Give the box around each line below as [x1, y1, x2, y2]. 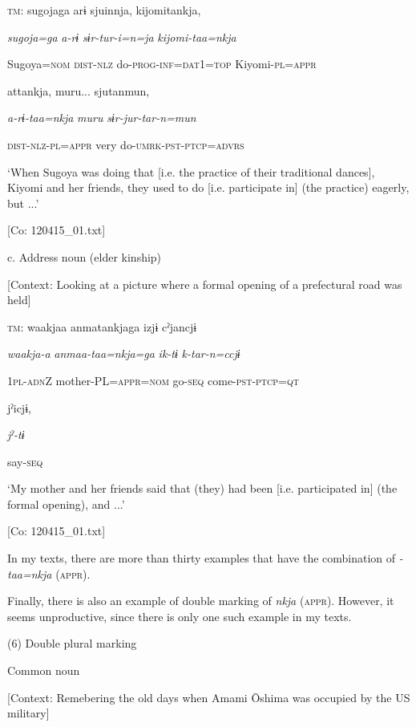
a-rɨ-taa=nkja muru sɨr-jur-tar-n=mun [7, 109, 196, 126]
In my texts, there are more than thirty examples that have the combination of [7, 550, 396, 567]
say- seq [7, 453, 43, 469]
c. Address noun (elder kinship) [7, 248, 162, 265]
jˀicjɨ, [7, 399, 31, 416]
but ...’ [7, 194, 39, 211]
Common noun [7, 662, 80, 679]
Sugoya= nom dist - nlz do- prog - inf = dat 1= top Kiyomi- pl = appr [7, 55, 317, 72]
